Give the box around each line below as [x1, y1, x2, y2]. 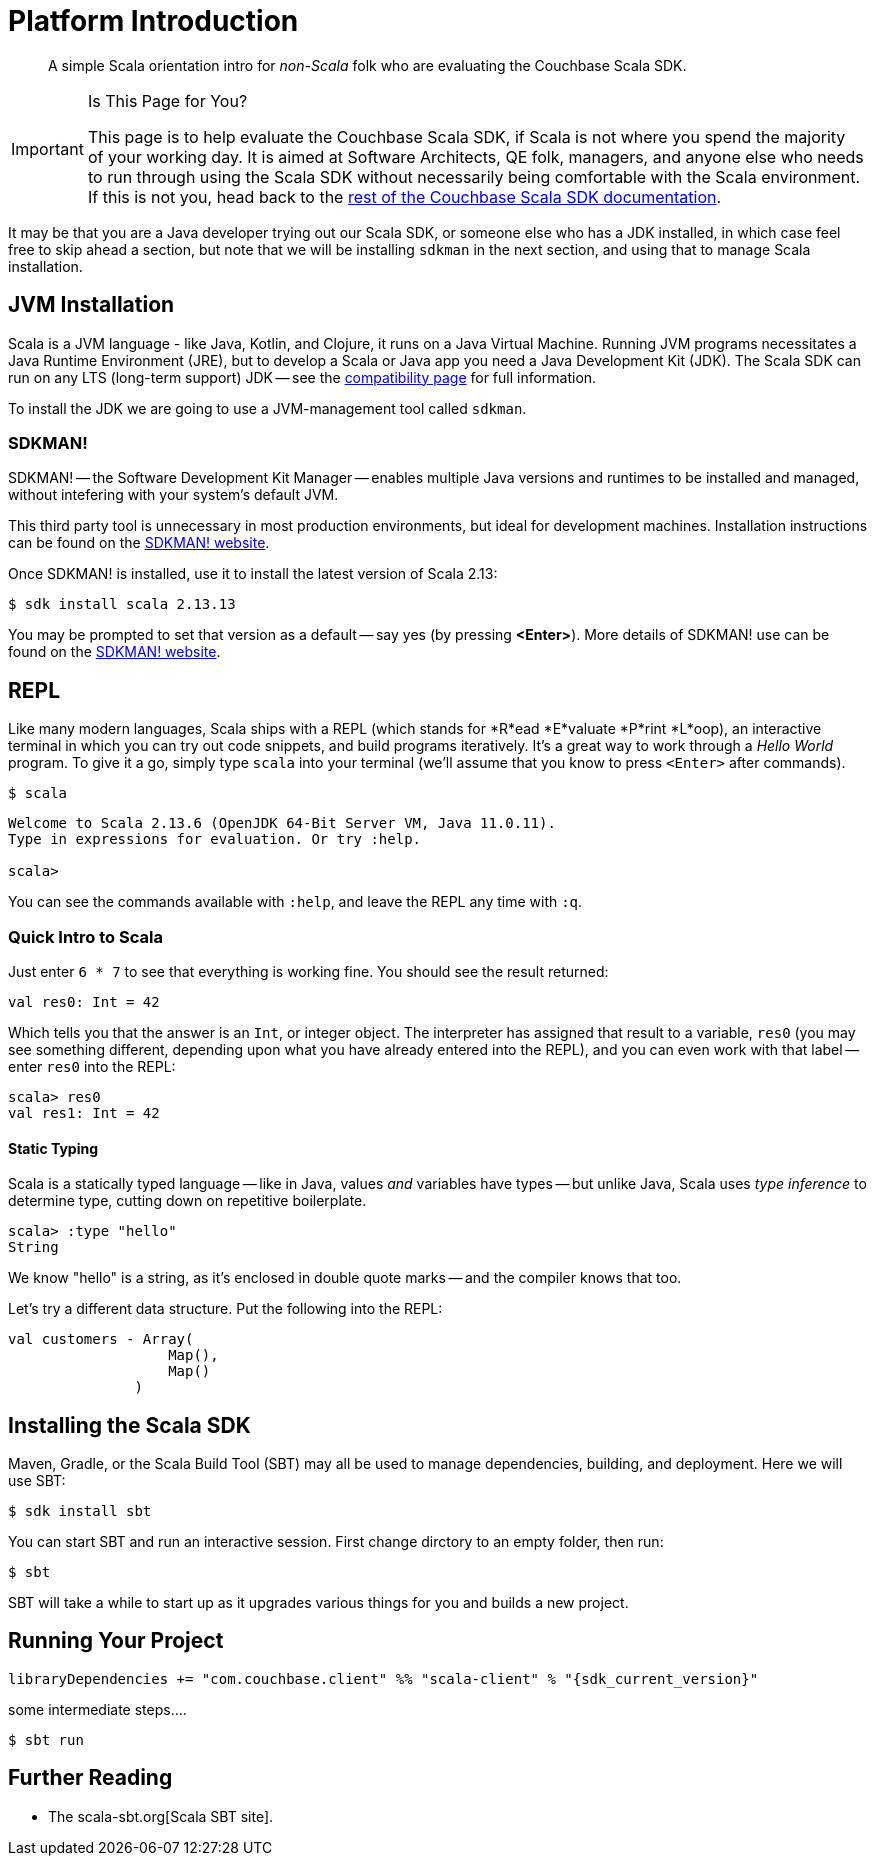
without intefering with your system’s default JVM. [8, 486, 339, 504]
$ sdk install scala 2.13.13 [8, 596, 236, 613]
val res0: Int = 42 [8, 993, 160, 1010]
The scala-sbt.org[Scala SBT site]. [48, 1807, 274, 1825]
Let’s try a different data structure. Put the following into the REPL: [8, 1300, 443, 1318]
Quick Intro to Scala [8, 926, 163, 947]
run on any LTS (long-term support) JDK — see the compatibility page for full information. [8, 368, 597, 386]
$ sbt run [8, 1731, 84, 1748]
